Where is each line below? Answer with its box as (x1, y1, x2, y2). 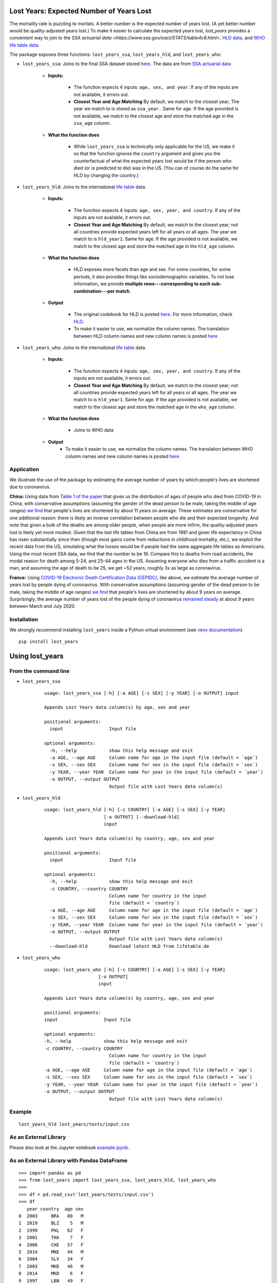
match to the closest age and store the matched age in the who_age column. (73, 403, 235, 410)
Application (9, 466, 39, 473)
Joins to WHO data (73, 427, 114, 433)
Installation (9, 616, 38, 623)
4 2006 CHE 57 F (18, 1242, 84, 1248)
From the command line (9, 667, 70, 674)
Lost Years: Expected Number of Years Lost (9, 7, 151, 15)
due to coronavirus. (9, 484, 51, 490)
